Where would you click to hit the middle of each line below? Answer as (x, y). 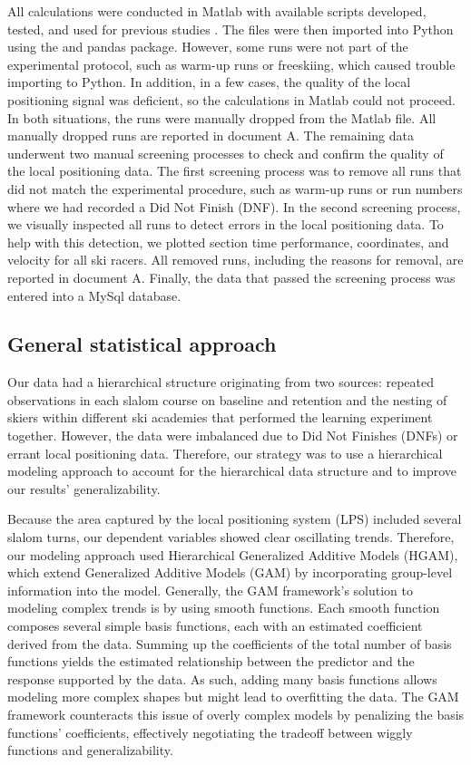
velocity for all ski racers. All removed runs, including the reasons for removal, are (235, 260)
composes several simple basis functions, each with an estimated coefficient (215, 626)
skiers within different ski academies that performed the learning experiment (220, 417)
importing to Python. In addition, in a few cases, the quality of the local (209, 82)
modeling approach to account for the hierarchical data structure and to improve (232, 471)
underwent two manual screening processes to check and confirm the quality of (226, 153)
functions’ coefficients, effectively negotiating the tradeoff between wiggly (210, 732)
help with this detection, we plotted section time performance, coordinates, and (228, 242)
